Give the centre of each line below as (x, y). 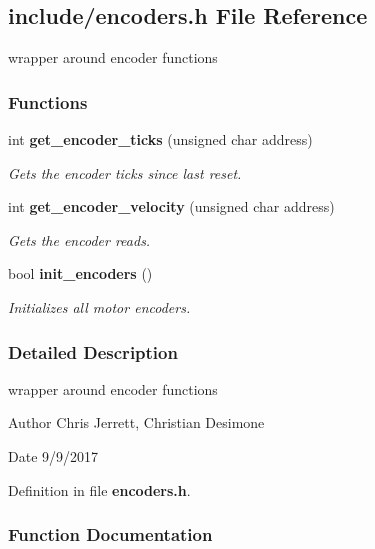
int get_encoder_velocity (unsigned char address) (171, 206)
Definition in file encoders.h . (99, 489)
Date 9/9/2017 (53, 455)
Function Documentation (110, 534)
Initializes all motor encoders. (99, 306)
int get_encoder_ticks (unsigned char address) (160, 139)
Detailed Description (93, 351)
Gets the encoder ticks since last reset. (125, 172)
